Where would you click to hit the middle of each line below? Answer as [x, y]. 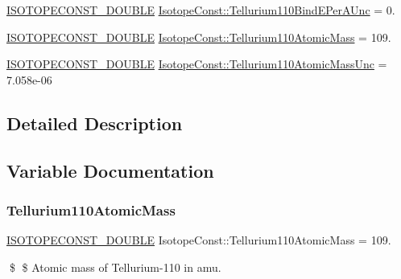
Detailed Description [95, 123]
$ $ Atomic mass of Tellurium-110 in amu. [115, 267]
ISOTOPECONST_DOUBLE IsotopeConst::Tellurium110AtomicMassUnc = [197, 64]
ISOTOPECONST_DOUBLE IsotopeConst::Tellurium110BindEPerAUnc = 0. [201, 10]
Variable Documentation [110, 170]
